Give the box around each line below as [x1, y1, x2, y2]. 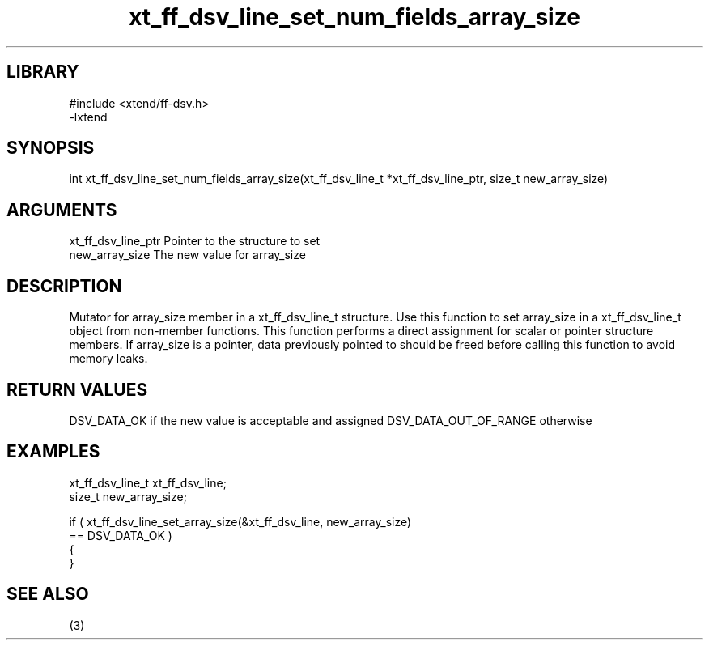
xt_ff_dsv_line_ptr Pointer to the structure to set [69, 234, 321, 249]
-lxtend [69, 109, 108, 124]
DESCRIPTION [6, 275, 122, 296]
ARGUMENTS [6, 199, 117, 220]
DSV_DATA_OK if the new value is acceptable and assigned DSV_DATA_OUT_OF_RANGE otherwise [69, 413, 592, 427]
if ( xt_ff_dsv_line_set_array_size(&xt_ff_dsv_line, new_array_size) [69, 514, 412, 529]
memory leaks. [69, 351, 148, 366]
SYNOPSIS [6, 138, 95, 159]
